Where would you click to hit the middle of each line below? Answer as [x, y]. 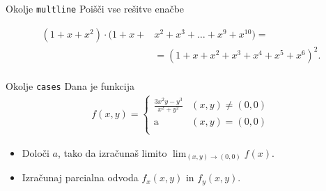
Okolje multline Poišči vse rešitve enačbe [95, 8]
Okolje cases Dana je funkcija [70, 86]
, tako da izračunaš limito [112, 152]
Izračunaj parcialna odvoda [80, 177]
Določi [36, 152]
